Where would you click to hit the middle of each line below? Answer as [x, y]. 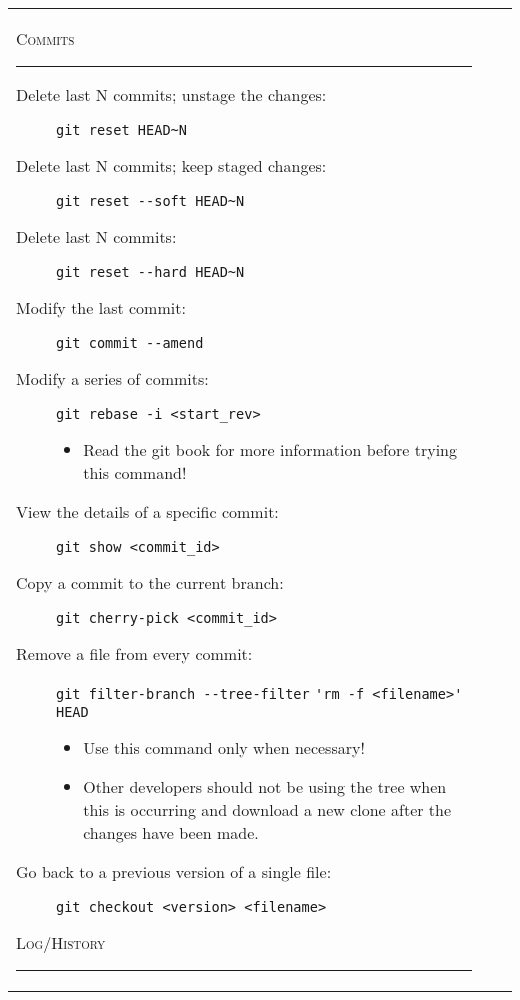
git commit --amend [130, 343]
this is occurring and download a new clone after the [267, 809]
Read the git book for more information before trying [270, 449]
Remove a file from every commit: [134, 653]
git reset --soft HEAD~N [150, 201]
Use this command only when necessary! [224, 747]
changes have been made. [171, 832]
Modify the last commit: [101, 307]
